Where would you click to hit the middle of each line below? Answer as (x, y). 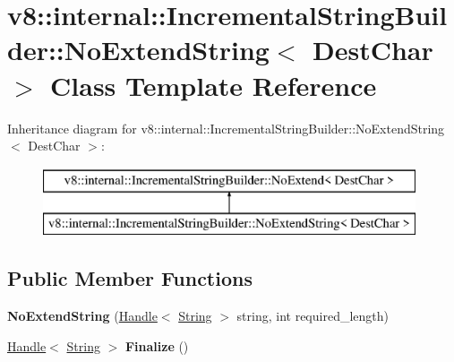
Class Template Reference (214, 85)
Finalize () (157, 345)
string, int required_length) (313, 316)
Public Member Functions (130, 278)
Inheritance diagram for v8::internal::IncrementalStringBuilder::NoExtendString (226, 128)
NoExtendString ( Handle (82, 316)
